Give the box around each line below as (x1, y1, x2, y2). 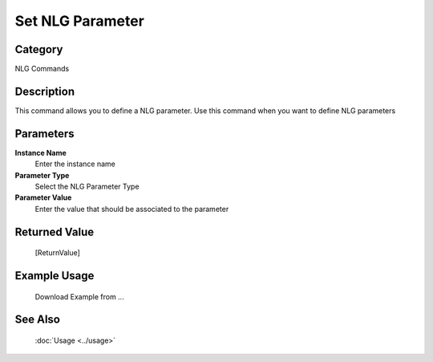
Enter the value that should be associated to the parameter (34, 204, 229, 214)
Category (14, 43, 63, 56)
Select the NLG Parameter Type (34, 181, 140, 192)
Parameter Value (14, 193, 72, 202)
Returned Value (14, 225, 95, 238)
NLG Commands (14, 64, 70, 74)
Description (14, 84, 75, 98)
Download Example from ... (34, 291, 124, 301)
